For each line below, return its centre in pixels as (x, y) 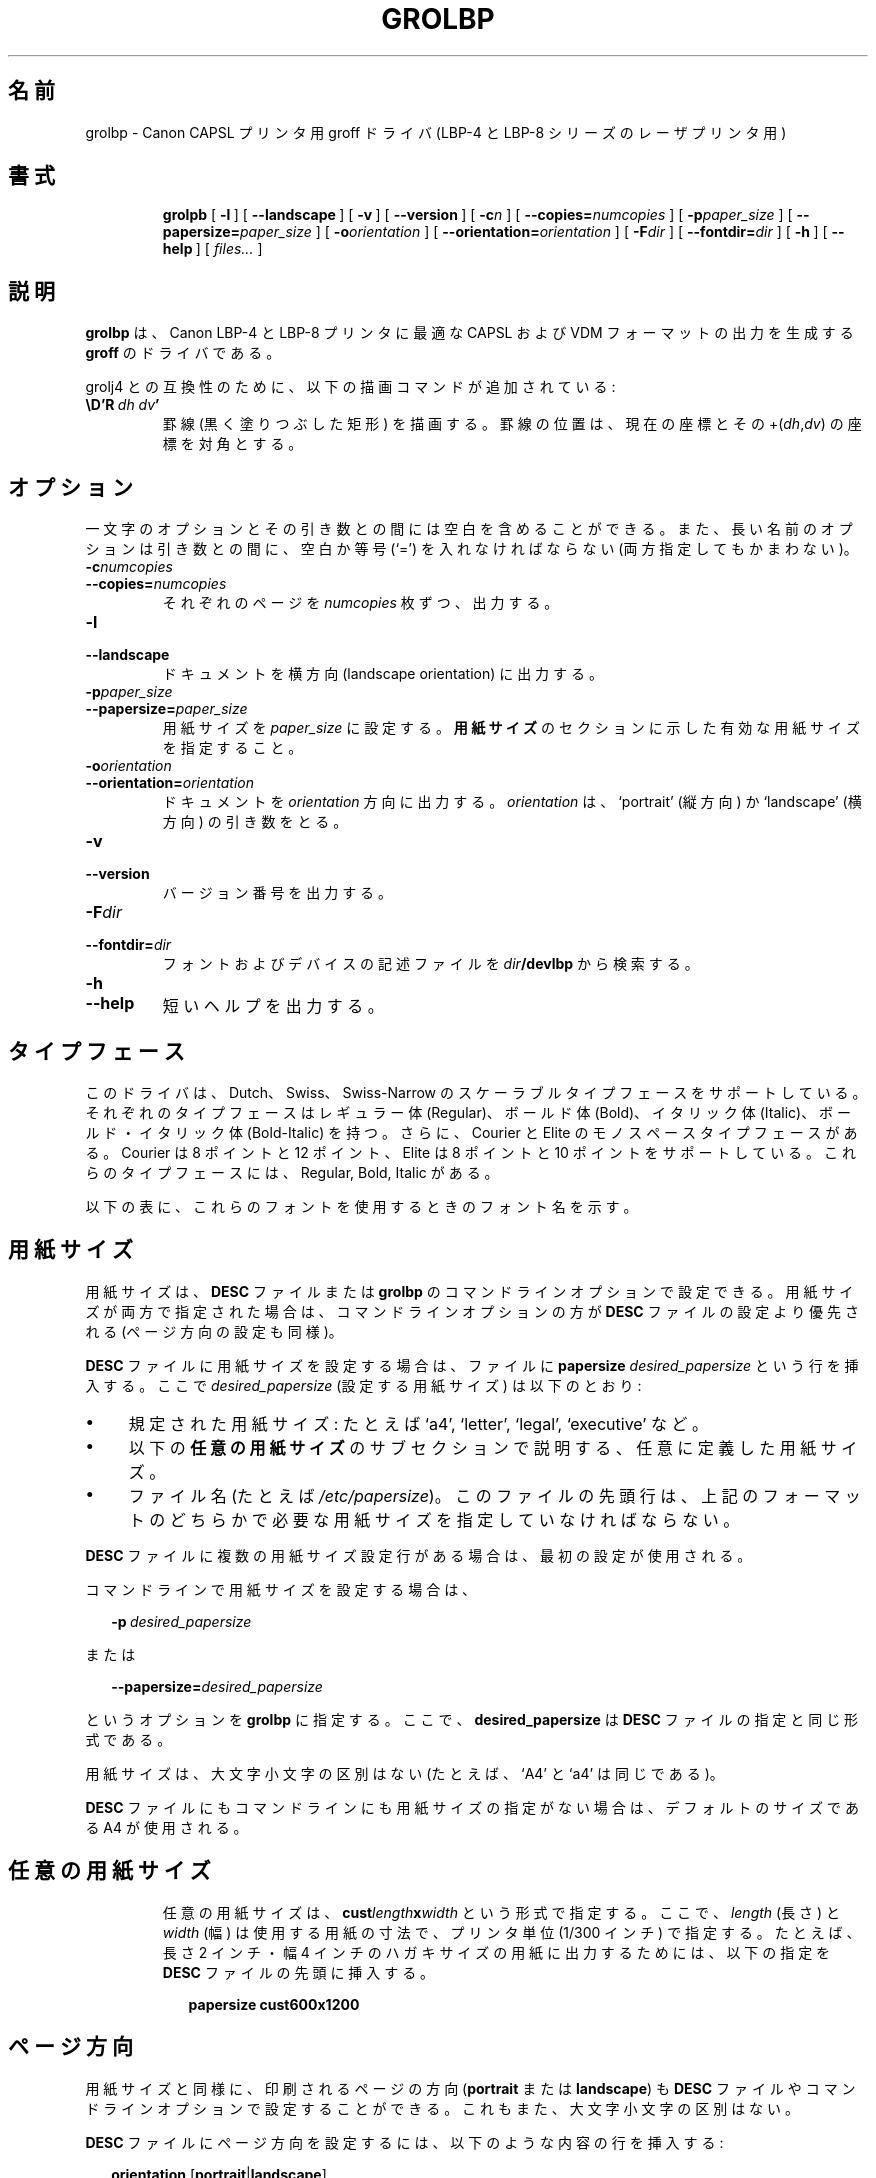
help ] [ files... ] (212, 249)
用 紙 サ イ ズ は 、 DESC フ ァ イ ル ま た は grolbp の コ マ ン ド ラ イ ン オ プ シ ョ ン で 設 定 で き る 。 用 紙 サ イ (469, 1291)
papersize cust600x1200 (274, 2004)
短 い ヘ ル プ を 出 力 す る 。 (273, 1006)
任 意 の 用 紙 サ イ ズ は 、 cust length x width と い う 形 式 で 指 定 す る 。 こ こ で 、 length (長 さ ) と (501, 1912)
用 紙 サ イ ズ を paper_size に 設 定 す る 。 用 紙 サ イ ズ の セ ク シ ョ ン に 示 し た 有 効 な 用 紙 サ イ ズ (511, 728)
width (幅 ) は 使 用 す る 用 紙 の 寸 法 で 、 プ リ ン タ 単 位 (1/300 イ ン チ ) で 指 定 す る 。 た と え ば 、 (511, 1932)
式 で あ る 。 (128, 1739)
